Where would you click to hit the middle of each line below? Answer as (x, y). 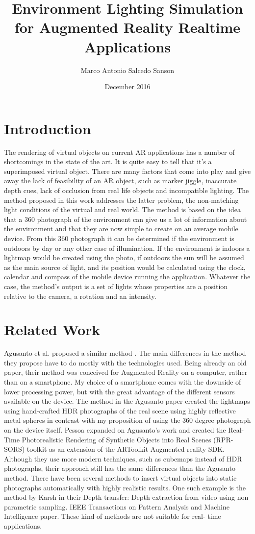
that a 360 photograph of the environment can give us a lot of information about (126, 219)
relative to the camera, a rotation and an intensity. (80, 296)
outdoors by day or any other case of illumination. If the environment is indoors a (127, 248)
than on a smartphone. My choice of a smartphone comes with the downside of (123, 382)
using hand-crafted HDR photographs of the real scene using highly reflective (120, 410)
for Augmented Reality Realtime (127, 27)
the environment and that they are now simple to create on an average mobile (121, 229)
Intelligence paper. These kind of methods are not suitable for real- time (113, 516)
